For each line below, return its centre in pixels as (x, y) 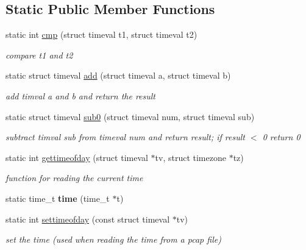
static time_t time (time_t (58, 198)
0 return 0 (281, 137)
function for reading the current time (74, 178)
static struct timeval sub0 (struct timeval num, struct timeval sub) (130, 116)
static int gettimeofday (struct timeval (77, 157)
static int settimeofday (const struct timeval (88, 219)
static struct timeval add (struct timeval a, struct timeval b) (118, 75)
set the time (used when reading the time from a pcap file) (113, 239)
